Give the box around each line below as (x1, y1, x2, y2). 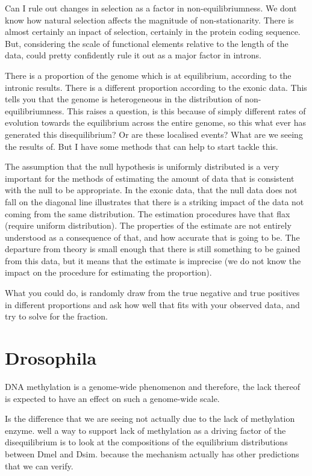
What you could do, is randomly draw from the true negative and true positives (5, 286, 300, 299)
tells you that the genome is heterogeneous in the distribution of (5, 93, 242, 105)
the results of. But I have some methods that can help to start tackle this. (5, 140, 278, 152)
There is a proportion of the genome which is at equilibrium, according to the (5, 69, 292, 81)
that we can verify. (5, 459, 73, 472)
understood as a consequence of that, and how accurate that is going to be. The (5, 230, 300, 243)
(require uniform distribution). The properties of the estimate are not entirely (5, 219, 292, 232)
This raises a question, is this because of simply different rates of (67, 104, 306, 117)
